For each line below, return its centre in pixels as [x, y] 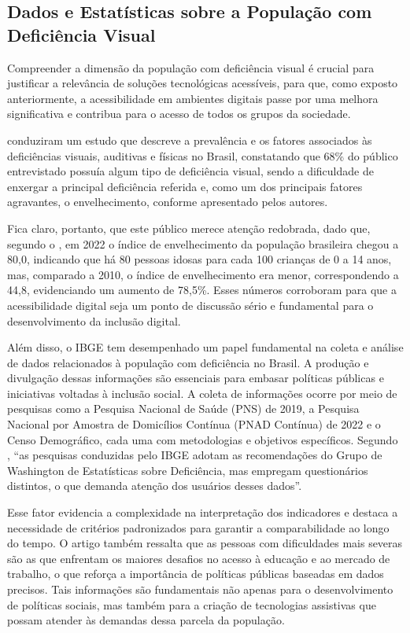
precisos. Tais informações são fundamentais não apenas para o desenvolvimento [200, 589]
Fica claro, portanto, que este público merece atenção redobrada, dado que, [189, 228]
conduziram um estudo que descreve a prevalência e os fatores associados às [190, 140]
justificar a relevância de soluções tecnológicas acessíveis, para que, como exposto [203, 83]
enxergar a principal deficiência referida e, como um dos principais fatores [185, 186]
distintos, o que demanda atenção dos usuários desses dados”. [155, 486]
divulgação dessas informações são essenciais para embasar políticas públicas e [196, 378]
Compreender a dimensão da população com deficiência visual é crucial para [191, 67]
